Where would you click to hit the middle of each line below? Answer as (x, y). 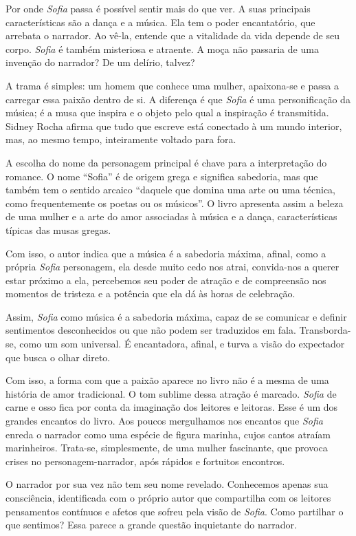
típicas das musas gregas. (58, 229)
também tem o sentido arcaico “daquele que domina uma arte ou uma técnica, (170, 190)
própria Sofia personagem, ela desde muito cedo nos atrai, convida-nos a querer (173, 267)
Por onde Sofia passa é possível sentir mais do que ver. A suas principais (158, 8)
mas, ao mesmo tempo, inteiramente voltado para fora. (121, 139)
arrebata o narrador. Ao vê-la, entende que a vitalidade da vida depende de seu (173, 35)
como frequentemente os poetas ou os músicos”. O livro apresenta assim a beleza (175, 203)
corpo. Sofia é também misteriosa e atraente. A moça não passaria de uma (162, 49)
